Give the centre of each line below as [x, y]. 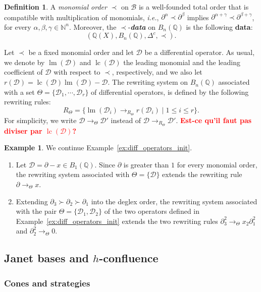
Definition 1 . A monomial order [56, 7]
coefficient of [23, 72]
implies [198, 17]
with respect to [77, 72]
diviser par [23, 130]
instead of [126, 120]
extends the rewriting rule [202, 174]
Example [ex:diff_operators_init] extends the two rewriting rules [117, 221]
